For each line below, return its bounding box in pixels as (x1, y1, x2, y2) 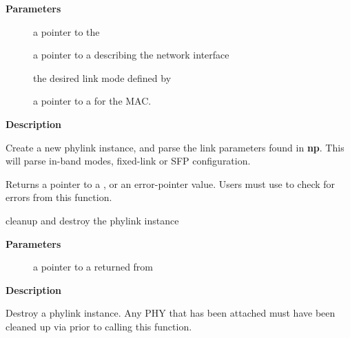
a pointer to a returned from (33, 260, 154, 274)
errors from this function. (6, 190, 112, 204)
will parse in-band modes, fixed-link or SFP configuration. (6, 154, 251, 168)
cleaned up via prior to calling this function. (6, 319, 192, 333)
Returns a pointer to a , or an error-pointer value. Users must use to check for (6, 176, 336, 191)
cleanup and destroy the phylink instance (6, 213, 179, 227)
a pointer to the (33, 24, 100, 39)
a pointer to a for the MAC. (33, 94, 152, 108)
